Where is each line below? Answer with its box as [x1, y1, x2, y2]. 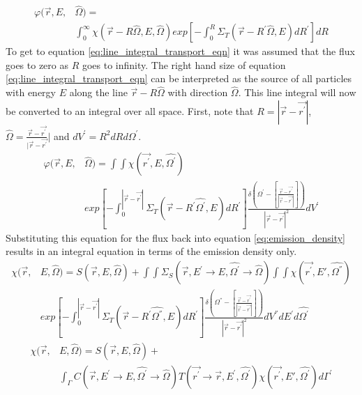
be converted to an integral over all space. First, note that [6, 103, 254, 118]
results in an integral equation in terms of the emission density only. [6, 244, 297, 258]
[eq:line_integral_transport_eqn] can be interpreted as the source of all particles [6, 71, 352, 86]
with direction [167, 85, 228, 100]
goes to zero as [6, 57, 68, 72]
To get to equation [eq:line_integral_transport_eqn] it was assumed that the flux [6, 44, 355, 59]
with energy [6, 85, 56, 100]
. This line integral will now [238, 85, 356, 100]
